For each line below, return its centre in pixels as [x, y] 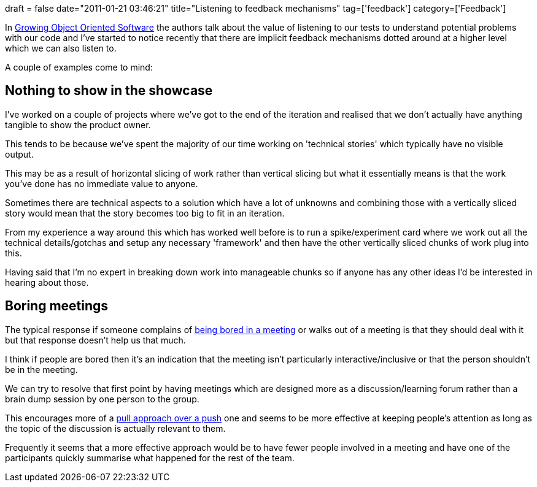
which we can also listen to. [61, 48]
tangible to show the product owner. [78, 125]
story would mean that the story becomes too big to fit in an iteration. [145, 213]
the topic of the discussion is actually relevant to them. [115, 428]
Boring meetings [57, 306]
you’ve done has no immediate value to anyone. [102, 183]
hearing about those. [47, 282]
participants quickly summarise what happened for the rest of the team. [150, 458]
